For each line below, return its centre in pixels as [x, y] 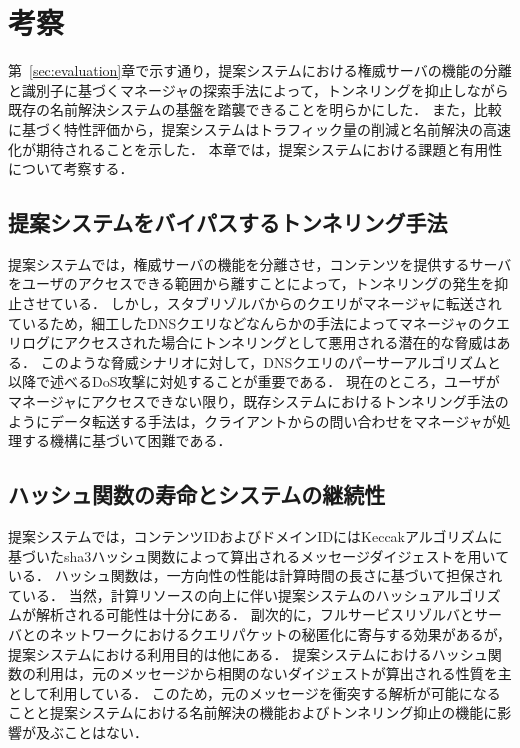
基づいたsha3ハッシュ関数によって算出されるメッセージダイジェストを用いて [259, 555]
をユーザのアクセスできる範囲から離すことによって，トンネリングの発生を [251, 283]
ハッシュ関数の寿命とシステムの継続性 [197, 494]
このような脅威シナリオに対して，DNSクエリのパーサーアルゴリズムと [270, 361]
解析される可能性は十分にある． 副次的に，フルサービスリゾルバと [254, 614]
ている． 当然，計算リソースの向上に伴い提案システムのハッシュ [220, 594]
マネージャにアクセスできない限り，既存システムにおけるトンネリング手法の [258, 401]
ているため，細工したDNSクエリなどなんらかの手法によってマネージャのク [252, 322]
